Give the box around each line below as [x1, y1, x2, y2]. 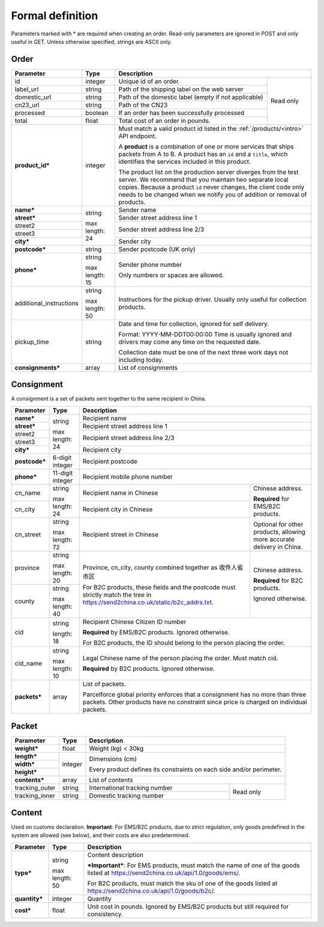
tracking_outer [14, 784, 56, 792]
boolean [85, 109, 109, 117]
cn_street [14, 530, 41, 538]
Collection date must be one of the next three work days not [118, 348, 289, 356]
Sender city [118, 237, 151, 245]
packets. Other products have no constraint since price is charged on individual [82, 697, 307, 706]
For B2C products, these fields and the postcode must [82, 583, 236, 592]
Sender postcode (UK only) [118, 245, 196, 253]
